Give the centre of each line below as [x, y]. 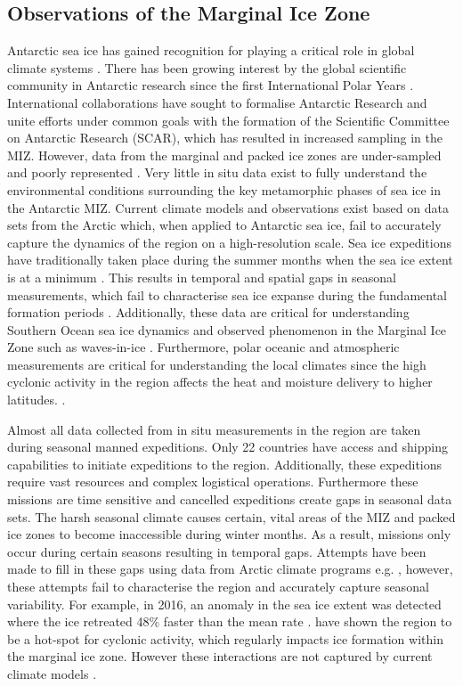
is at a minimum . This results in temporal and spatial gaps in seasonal [202, 277]
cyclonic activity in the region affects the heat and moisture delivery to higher [220, 382]
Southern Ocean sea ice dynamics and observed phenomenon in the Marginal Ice [227, 329]
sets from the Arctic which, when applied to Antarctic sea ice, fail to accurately [224, 225]
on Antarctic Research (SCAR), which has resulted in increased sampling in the [225, 138]
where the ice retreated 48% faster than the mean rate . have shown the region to [230, 621]
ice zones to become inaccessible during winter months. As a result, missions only [229, 534]
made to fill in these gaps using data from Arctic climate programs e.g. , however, [230, 569]
